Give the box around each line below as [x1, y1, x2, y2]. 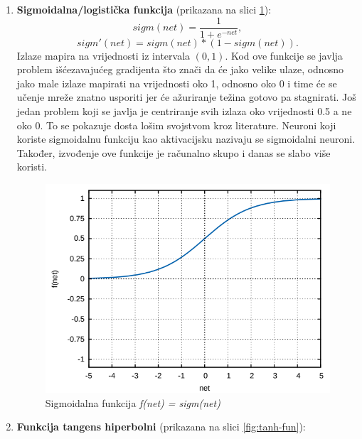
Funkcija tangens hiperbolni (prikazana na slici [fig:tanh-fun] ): [16, 419, 306, 434]
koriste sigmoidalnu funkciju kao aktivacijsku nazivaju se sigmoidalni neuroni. [16, 131, 356, 146]
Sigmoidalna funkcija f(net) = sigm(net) [45, 395, 220, 410]
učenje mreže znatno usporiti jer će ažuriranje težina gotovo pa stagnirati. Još [16, 90, 356, 104]
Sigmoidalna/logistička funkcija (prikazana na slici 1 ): [16, 2, 272, 16]
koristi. [16, 159, 47, 174]
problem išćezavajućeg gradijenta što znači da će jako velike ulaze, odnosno [16, 62, 344, 77]
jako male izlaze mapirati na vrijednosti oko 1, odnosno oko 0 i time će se [16, 75, 337, 90]
